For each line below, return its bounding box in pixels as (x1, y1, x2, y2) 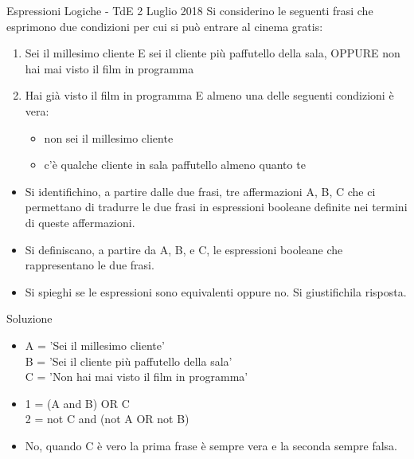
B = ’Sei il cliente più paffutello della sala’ (25, 352, 232, 369)
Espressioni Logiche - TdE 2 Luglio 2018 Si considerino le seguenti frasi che (6, 2, 373, 18)
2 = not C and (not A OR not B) (25, 410, 189, 427)
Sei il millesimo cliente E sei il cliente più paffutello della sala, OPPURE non (25, 45, 400, 61)
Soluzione (6, 310, 53, 327)
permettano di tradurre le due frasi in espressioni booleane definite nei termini (25, 198, 408, 215)
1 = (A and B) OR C (25, 394, 130, 411)
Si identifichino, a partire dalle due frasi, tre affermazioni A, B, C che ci (25, 182, 376, 199)
